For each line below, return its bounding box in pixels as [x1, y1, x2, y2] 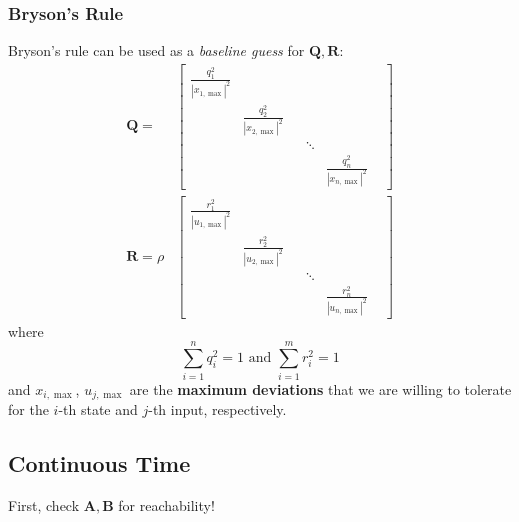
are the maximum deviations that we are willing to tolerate [129, 378, 512, 399]
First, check [8, 494, 80, 515]
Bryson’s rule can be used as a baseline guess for [8, 40, 305, 61]
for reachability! [118, 494, 215, 515]
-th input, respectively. [148, 399, 287, 420]
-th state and [58, 399, 138, 420]
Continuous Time [8, 448, 191, 478]
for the [8, 399, 49, 420]
